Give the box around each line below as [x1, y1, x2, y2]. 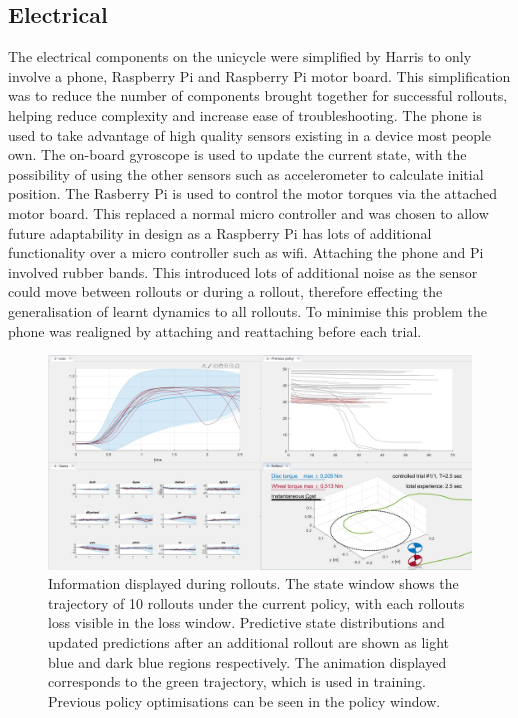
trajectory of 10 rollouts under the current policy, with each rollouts [48, 592, 465, 613]
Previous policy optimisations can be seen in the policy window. [48, 690, 441, 711]
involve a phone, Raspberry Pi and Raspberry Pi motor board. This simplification [8, 65, 511, 86]
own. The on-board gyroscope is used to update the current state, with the [8, 144, 467, 165]
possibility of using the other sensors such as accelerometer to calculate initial [8, 163, 484, 184]
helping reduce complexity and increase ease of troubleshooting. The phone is [8, 104, 482, 125]
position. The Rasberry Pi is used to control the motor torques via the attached [8, 183, 498, 204]
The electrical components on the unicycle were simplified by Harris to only [8, 46, 472, 67]
